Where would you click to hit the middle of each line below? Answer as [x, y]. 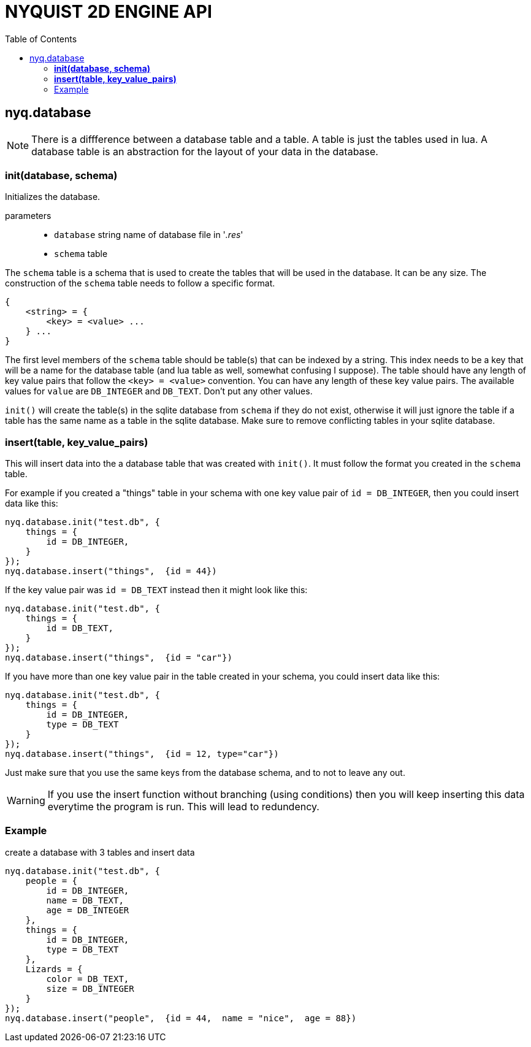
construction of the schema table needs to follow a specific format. [140, 283]
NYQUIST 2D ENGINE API [109, 12]
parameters [28, 216]
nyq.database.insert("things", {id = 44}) [111, 571]
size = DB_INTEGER [90, 988]
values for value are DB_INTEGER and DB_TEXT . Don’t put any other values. [159, 391]
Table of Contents [41, 39]
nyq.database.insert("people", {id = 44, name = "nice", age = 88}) [181, 1018]
